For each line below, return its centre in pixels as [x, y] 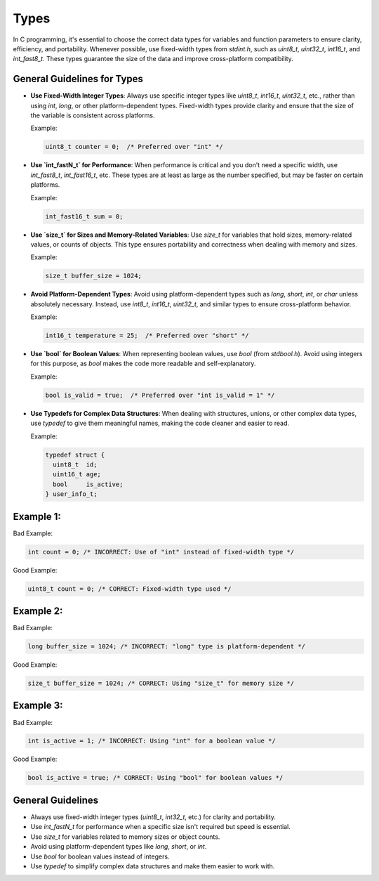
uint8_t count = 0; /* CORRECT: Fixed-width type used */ [129, 589]
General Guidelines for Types [78, 79]
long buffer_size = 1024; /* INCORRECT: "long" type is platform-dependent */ [166, 647]
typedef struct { [75, 455]
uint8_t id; [75, 464]
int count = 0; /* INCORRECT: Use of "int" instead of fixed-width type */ [161, 552]
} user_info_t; [71, 494]
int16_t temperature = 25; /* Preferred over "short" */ [147, 336]
